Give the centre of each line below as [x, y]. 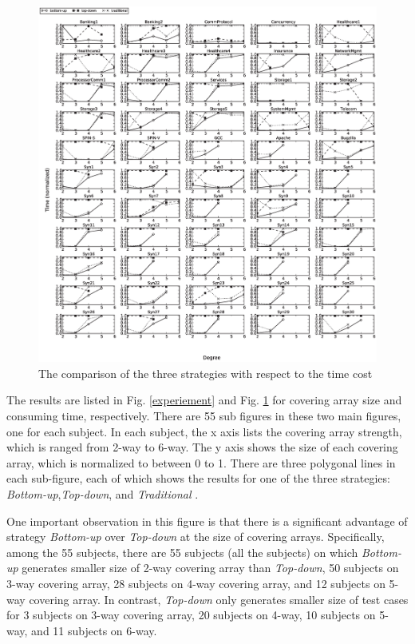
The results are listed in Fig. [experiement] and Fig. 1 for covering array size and [204, 400]
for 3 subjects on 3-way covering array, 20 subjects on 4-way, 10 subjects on [191, 615]
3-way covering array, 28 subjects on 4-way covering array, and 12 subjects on [196, 584]
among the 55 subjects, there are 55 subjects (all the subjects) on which [182, 552]
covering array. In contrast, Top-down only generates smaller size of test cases [219, 599]
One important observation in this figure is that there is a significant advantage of [207, 521]
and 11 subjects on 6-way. [94, 630]
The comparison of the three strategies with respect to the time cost [206, 373]
